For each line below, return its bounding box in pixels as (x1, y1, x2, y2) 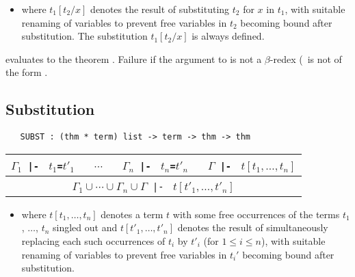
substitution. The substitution (21, 29, 148, 43)
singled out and (53, 220, 118, 235)
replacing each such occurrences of (21, 234, 166, 248)
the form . (5, 65, 48, 79)
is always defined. (192, 29, 265, 43)
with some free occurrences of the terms (172, 207, 340, 221)
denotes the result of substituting (90, 2, 230, 16)
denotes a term (101, 207, 163, 221)
